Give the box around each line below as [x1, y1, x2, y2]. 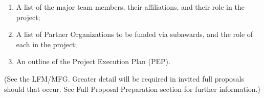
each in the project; [16, 38, 77, 49]
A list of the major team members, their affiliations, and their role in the [16, 2, 245, 12]
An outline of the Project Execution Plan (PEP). [16, 56, 170, 67]
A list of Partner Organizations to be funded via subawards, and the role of [16, 29, 253, 40]
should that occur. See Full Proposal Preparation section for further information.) [4, 83, 260, 94]
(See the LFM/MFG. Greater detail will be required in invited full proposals [4, 73, 245, 84]
